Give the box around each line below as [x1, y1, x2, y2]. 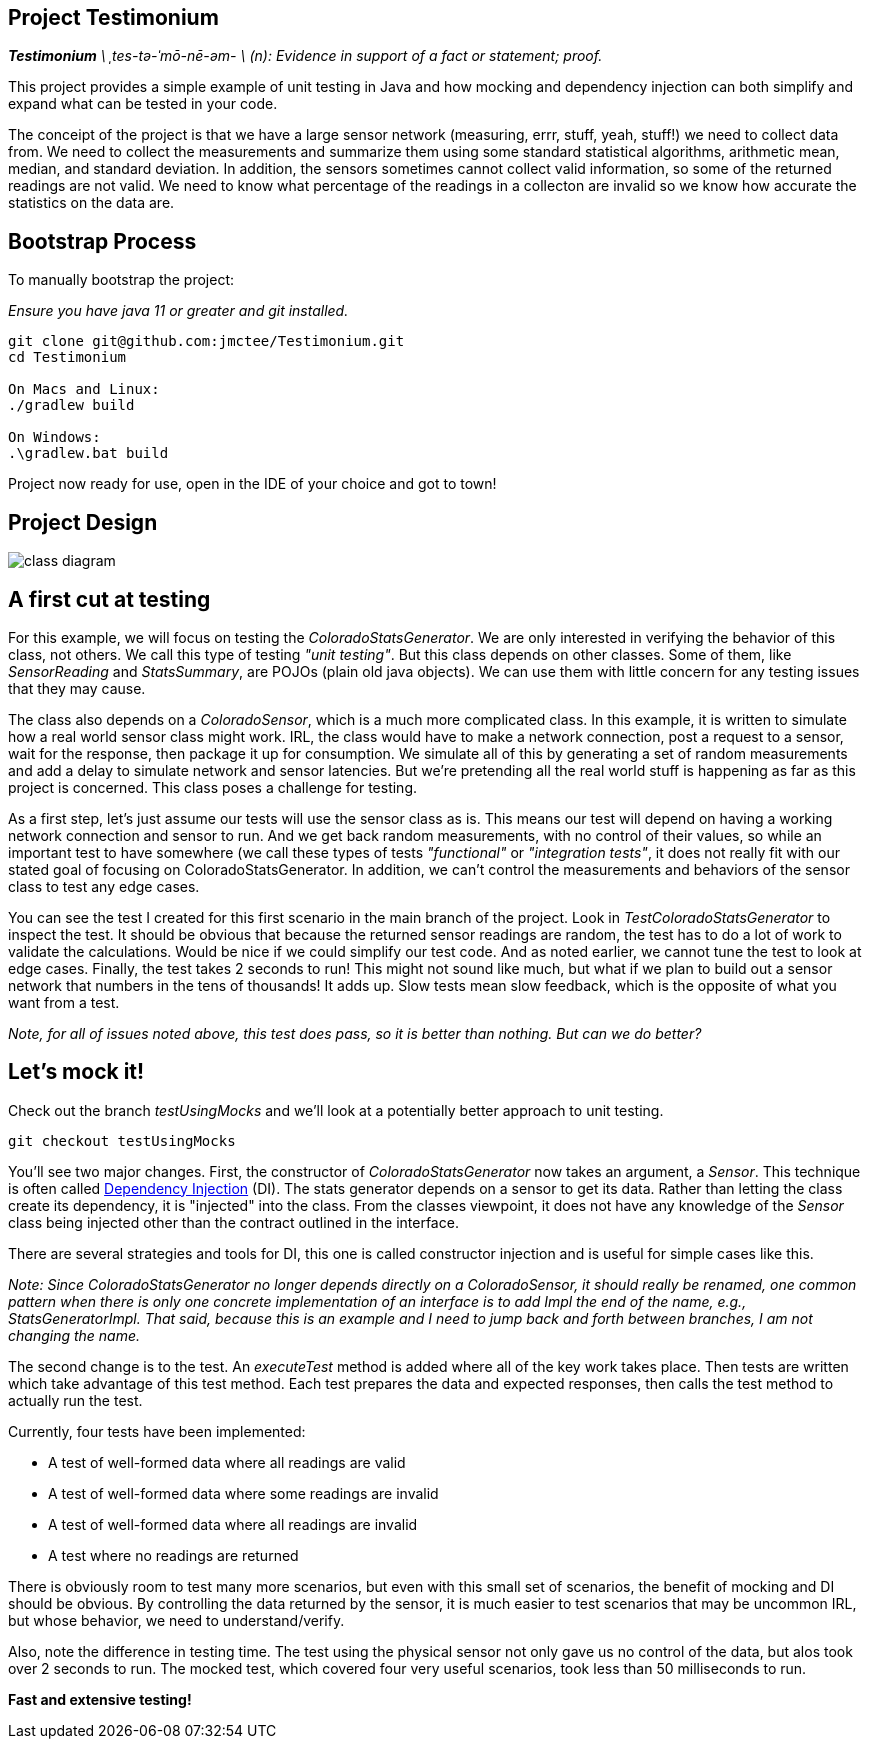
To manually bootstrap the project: [8, 271, 235, 289]
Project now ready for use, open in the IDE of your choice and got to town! [8, 475, 497, 493]
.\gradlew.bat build [8, 445, 169, 462]
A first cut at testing [8, 586, 211, 612]
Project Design [8, 509, 158, 535]
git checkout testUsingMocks [8, 1132, 236, 1149]
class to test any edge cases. [8, 877, 200, 895]
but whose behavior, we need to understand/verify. [8, 1611, 345, 1629]
